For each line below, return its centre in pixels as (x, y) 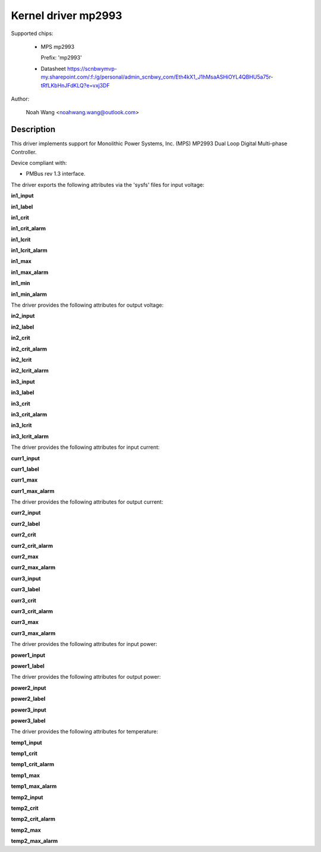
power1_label (28, 666)
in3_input (23, 382)
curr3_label (26, 589)
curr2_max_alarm (33, 567)
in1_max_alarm (30, 272)
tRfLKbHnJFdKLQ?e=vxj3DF (75, 85)
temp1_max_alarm (34, 787)
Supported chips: (32, 33)
